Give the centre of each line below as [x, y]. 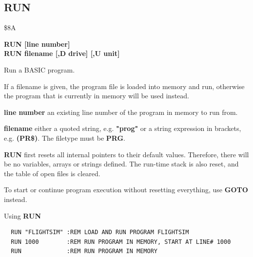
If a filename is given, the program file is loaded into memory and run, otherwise [124, 86]
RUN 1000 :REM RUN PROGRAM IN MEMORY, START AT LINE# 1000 [121, 242]
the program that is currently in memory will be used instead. [97, 96]
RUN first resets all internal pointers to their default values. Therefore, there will [126, 154]
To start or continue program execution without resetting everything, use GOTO [126, 190]
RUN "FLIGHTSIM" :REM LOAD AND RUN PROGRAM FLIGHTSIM [100, 232]
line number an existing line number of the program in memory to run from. [121, 112]
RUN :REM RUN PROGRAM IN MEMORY [84, 251]
